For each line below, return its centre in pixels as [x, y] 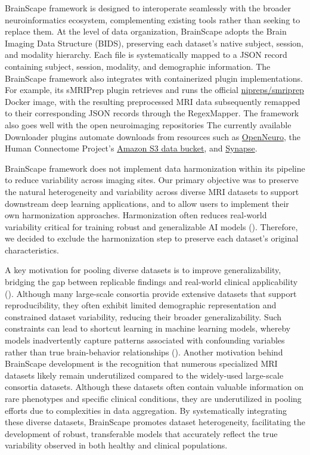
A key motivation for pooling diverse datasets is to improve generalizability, [143, 270]
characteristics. [32, 250]
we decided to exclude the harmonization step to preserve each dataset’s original [152, 238]
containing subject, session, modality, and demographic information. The [138, 66]
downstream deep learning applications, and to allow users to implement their [147, 203]
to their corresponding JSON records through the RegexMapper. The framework [152, 113]
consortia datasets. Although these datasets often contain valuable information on [154, 387]
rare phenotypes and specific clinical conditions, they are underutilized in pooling [153, 398]
